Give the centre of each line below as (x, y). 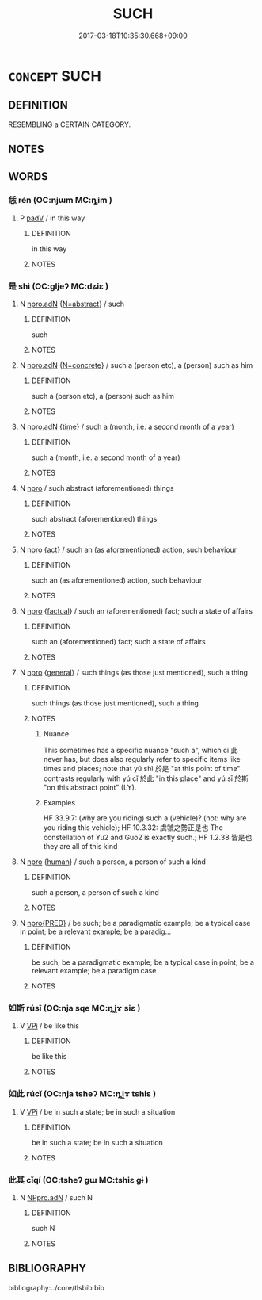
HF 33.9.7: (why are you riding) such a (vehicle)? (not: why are (145, 818)
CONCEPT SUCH (55, 76)
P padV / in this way (52, 218)
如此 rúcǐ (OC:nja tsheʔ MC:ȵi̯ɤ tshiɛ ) (82, 1094)
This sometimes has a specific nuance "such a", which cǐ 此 (140, 751)
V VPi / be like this (49, 1026)
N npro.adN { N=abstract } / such (72, 304)
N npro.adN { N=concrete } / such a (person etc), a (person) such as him (136, 365)
